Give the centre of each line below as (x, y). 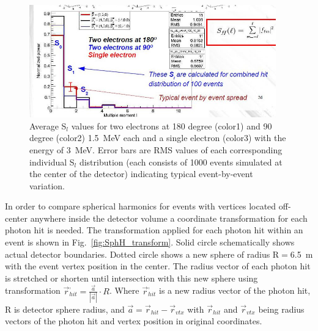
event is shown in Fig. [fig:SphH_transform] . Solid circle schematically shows (150, 242)
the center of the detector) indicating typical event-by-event (141, 174)
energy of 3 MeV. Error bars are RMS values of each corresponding (156, 149)
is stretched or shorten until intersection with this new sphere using (131, 278)
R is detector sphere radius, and (65, 309)
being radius (281, 309)
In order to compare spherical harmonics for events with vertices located (141, 206)
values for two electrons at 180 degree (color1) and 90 (172, 125)
